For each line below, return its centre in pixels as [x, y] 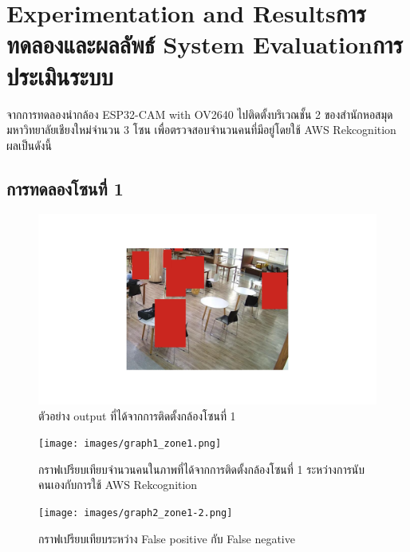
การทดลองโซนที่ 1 [65, 188]
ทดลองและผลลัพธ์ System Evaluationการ [205, 44]
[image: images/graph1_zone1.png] [130, 444]
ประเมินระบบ [60, 75]
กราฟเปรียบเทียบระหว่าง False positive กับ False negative [167, 538]
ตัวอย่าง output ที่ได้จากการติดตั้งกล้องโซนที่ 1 [137, 415]
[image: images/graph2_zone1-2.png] [136, 513]
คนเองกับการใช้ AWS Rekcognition [118, 485]
